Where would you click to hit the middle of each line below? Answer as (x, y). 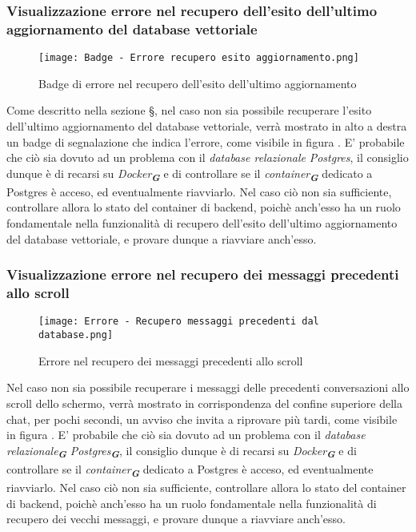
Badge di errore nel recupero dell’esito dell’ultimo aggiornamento (198, 83)
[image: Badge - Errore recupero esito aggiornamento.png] (199, 58)
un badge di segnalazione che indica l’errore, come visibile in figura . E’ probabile (206, 141)
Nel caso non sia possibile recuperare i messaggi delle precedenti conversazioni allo (208, 387)
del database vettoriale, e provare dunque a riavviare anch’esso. (162, 238)
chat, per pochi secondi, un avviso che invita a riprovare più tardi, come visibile (202, 419)
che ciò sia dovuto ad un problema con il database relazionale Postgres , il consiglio (208, 157)
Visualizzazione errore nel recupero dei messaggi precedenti (203, 274)
